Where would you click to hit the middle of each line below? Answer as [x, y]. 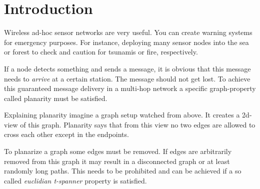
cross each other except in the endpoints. [66, 134]
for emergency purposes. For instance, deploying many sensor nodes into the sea [126, 42]
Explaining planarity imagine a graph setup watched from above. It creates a [122, 115]
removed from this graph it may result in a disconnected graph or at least [117, 161]
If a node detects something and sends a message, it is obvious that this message [127, 68]
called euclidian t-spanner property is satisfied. [75, 180]
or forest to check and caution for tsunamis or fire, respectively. [101, 52]
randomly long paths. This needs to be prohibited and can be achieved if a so [123, 171]
